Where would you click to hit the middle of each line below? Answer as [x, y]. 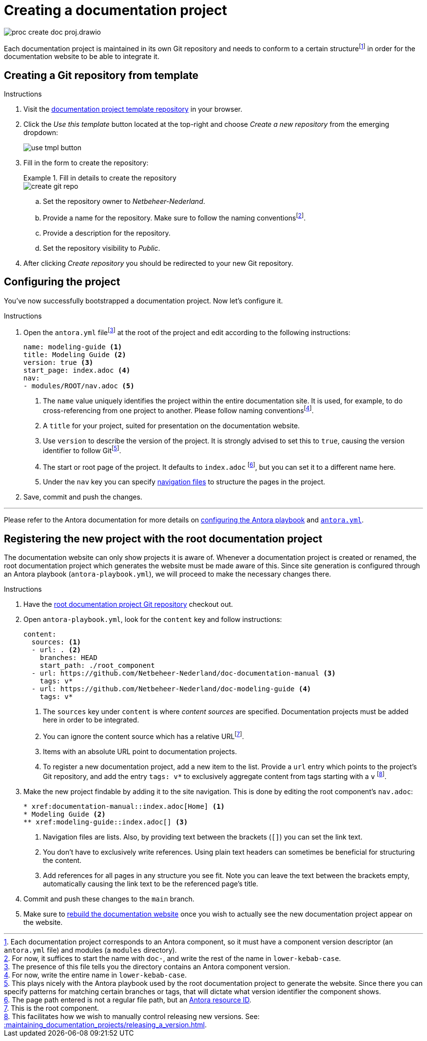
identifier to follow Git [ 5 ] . [82, 450]
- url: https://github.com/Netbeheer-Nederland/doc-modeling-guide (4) [171, 689]
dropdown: [41, 133]
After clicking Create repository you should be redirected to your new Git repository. [158, 263]
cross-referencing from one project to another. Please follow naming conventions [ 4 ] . [178, 410]
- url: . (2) [56, 650]
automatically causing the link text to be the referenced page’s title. [151, 883]
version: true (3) [58, 363]
